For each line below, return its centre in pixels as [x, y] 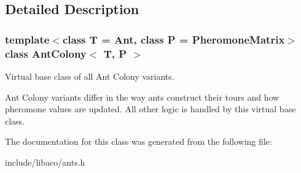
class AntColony [46, 53]
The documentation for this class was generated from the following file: [139, 141]
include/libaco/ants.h [45, 162]
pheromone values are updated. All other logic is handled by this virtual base [150, 109]
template [27, 39]
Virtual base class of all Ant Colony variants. [90, 76]
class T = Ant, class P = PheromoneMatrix [174, 39]
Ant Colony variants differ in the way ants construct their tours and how [142, 97]
